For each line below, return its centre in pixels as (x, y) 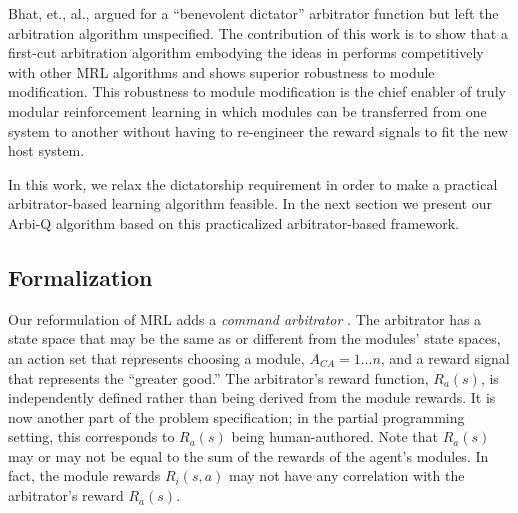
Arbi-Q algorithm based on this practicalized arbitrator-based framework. (233, 222)
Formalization (80, 276)
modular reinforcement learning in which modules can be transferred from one (247, 110)
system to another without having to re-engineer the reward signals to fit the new (258, 130)
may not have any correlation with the (347, 475)
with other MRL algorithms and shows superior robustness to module (221, 71)
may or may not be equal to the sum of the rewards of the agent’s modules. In (248, 455)
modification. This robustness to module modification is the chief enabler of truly (257, 91)
